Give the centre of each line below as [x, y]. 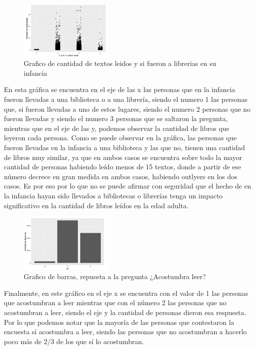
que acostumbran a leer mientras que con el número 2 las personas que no [115, 302]
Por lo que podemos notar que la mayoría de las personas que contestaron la [119, 322]
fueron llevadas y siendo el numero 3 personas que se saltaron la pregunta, [116, 118]
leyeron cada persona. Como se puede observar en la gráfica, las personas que [120, 138]
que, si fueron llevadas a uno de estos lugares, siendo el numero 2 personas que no [127, 109]
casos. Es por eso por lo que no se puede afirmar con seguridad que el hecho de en [128, 186]
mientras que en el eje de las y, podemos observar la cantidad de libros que [117, 128]
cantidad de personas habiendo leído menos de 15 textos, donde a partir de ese [123, 167]
